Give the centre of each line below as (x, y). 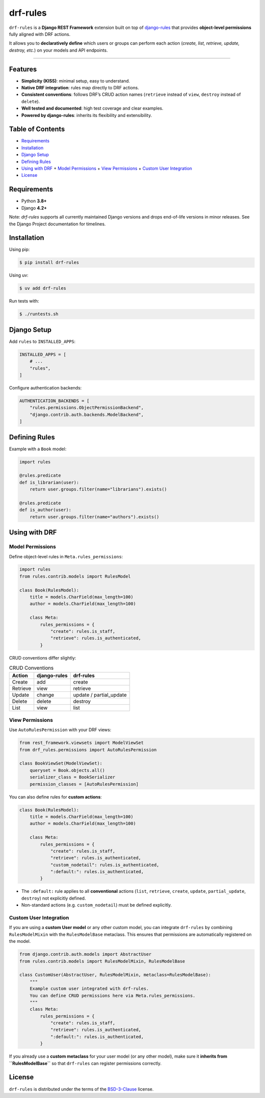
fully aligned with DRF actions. (40, 34)
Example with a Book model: (38, 449)
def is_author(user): (45, 510)
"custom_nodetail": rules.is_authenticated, (105, 865)
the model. (20, 941)
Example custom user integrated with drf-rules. (89, 989)
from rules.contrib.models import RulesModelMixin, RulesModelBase (102, 961)
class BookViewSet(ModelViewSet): (61, 763)
